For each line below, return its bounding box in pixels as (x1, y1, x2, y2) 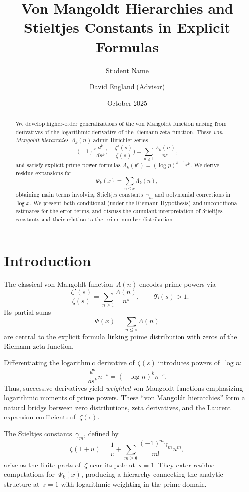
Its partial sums (4, 307, 51, 317)
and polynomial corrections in (155, 190, 231, 198)
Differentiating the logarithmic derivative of (4, 357, 135, 368)
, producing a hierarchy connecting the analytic (81, 469, 223, 479)
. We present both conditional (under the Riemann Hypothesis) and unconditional (29, 198, 239, 207)
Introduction (4, 250, 91, 270)
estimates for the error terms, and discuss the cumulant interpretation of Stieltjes (15, 207, 223, 215)
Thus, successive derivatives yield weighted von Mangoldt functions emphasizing (4, 383, 243, 393)
